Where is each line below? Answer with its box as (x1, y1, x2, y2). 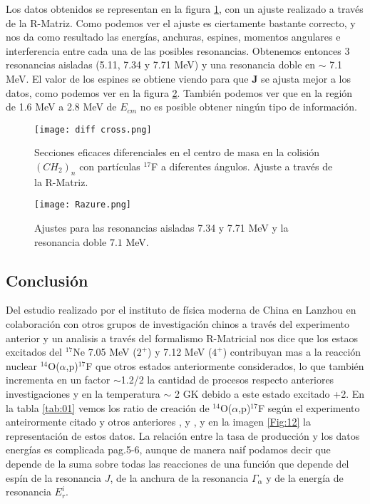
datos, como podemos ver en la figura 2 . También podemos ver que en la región (6, 85, 353, 100)
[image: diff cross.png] (34, 124, 152, 135)
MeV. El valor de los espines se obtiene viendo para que (6, 71, 249, 86)
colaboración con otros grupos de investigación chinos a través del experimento (6, 317, 350, 331)
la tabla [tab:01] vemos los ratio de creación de (6, 400, 210, 415)
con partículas (79, 159, 140, 173)
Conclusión (6, 269, 88, 291)
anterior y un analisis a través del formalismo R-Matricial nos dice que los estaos (6, 330, 359, 345)
